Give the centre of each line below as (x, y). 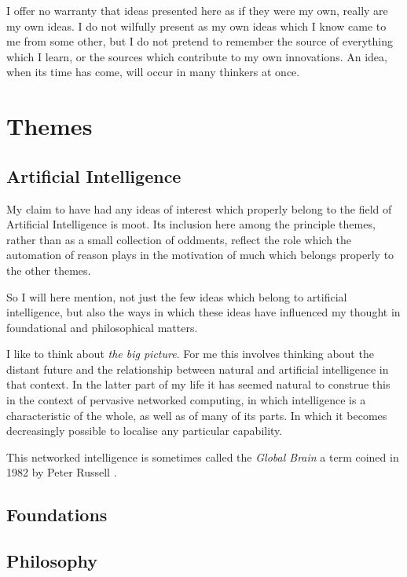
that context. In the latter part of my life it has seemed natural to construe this (198, 384)
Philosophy (52, 561)
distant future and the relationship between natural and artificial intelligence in (198, 369)
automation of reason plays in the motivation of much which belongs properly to (200, 255)
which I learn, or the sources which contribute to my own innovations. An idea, (197, 56)
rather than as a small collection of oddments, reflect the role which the (179, 239)
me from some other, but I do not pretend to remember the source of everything (200, 41)
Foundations (57, 515)
